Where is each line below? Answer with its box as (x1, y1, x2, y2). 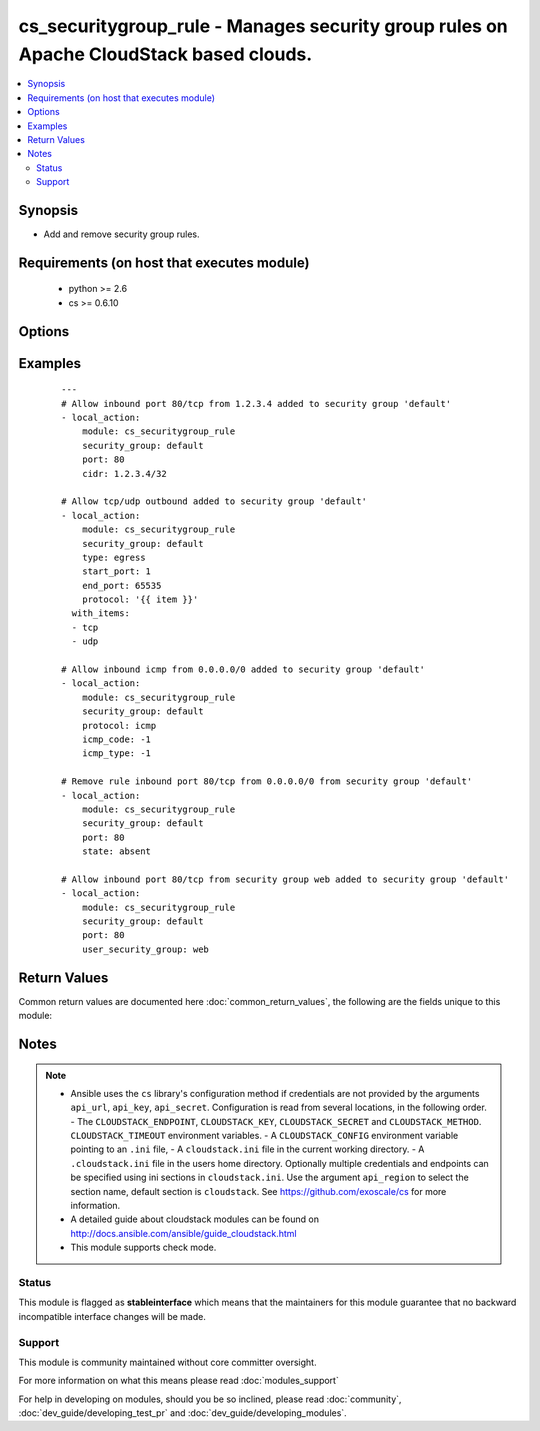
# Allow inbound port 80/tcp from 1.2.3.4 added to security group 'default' (61, 398, 452, 409)
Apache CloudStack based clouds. (18, 43, 313, 65)
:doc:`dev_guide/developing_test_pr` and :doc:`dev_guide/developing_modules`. (18, 1407, 347, 1419)
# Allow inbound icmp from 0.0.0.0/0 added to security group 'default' (61, 664, 425, 675)
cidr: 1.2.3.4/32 (81, 468, 167, 479)
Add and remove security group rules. (43, 228, 200, 240)
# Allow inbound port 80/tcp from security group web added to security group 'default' (61, 873, 510, 885)
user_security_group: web (81, 943, 210, 955)
